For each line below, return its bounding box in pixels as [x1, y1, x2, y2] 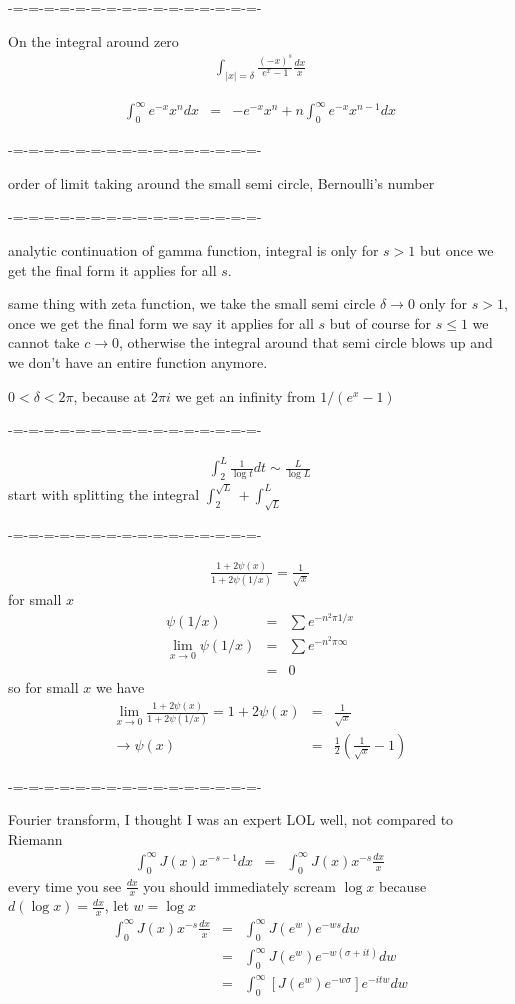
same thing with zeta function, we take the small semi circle [8, 293, 376, 314]
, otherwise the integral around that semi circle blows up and [119, 332, 493, 353]
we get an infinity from [175, 385, 316, 406]
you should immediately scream [143, 875, 336, 896]
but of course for [329, 312, 432, 333]
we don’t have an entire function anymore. [8, 352, 268, 373]
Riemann [8, 828, 63, 849]
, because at [73, 385, 147, 406]
